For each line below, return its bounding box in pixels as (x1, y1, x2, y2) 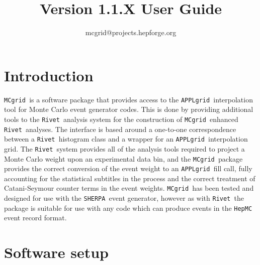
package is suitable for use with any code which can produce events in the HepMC (4, 202, 252, 213)
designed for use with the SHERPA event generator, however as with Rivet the (4, 193, 244, 203)
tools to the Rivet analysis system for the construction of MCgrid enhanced (4, 113, 238, 124)
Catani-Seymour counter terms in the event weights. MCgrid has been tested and (4, 183, 254, 193)
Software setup (4, 242, 109, 262)
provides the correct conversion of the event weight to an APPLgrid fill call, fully (4, 163, 252, 174)
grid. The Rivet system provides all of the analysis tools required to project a (4, 143, 245, 154)
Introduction (4, 65, 94, 85)
